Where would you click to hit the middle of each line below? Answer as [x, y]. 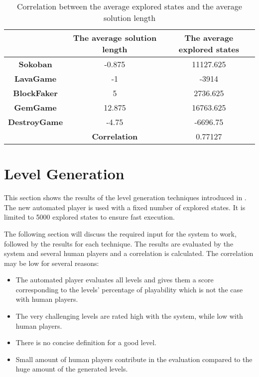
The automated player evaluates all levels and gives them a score [115, 280]
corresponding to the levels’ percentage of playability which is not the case [129, 289]
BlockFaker [35, 93]
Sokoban [35, 64]
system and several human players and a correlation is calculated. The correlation [129, 253]
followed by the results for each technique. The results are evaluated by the [119, 243]
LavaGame [35, 78]
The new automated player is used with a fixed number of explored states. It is [125, 207]
